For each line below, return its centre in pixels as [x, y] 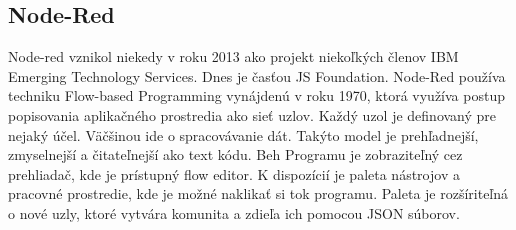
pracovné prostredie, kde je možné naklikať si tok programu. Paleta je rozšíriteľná [258, 193]
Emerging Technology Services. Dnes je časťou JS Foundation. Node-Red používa [257, 75]
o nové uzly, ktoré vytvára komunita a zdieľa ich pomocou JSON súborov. [234, 212]
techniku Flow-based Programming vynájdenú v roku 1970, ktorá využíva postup [256, 95]
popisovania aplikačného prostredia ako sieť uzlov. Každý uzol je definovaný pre [252, 114]
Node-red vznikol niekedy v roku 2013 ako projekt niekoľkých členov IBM [233, 56]
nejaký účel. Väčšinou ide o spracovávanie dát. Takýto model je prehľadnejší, [243, 134]
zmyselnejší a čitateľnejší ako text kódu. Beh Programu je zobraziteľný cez [235, 154]
